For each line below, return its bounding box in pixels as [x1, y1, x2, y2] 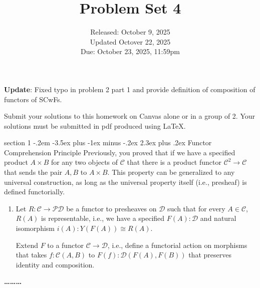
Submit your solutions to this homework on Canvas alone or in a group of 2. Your [4, 111, 255, 121]
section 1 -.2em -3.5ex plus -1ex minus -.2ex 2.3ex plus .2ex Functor [4, 137, 212, 148]
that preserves [188, 249, 231, 260]
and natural [200, 213, 236, 223]
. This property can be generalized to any [107, 167, 235, 177]
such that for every [167, 203, 225, 213]
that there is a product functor [127, 157, 221, 167]
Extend [16, 239, 38, 250]
